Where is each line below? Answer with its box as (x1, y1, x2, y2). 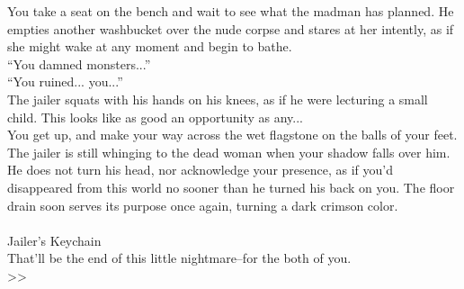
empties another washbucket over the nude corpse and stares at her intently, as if (7, 19, 454, 38)
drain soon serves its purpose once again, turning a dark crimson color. (7, 195, 398, 214)
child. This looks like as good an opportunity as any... (7, 107, 303, 126)
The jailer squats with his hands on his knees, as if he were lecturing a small (7, 89, 428, 108)
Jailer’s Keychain (7, 230, 102, 249)
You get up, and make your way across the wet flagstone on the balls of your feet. (7, 125, 458, 144)
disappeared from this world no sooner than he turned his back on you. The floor (7, 177, 455, 196)
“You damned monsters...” (7, 54, 151, 73)
